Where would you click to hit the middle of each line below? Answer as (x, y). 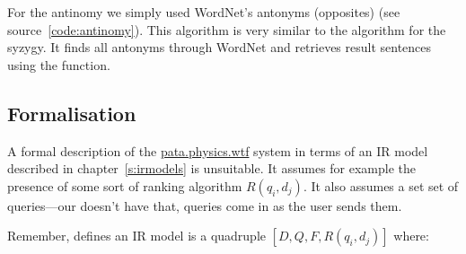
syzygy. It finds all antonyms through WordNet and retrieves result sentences (220, 47)
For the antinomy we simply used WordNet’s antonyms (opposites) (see (204, 12)
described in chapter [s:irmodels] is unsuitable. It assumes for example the (212, 168)
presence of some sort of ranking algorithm (125, 185)
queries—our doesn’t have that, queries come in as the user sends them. (205, 205)
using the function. (59, 64)
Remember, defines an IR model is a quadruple (137, 236)
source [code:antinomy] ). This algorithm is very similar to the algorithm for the (227, 29)
